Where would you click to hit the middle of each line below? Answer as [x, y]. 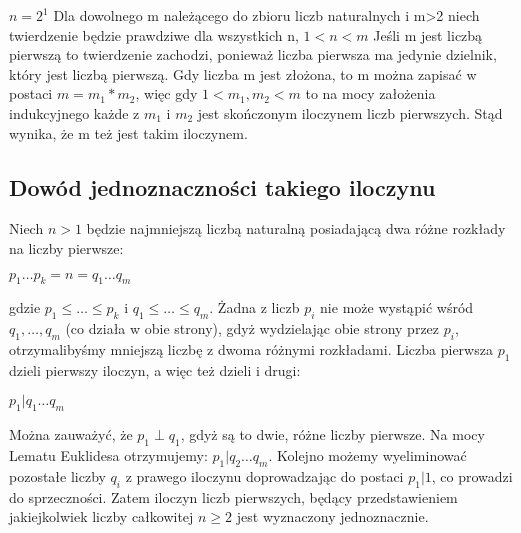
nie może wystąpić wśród [397, 307]
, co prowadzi [472, 475]
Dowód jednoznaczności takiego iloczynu [222, 186]
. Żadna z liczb [254, 307]
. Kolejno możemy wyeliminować [367, 454]
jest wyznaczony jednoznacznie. [332, 516]
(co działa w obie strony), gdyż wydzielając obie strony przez [252, 328]
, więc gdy [166, 93]
